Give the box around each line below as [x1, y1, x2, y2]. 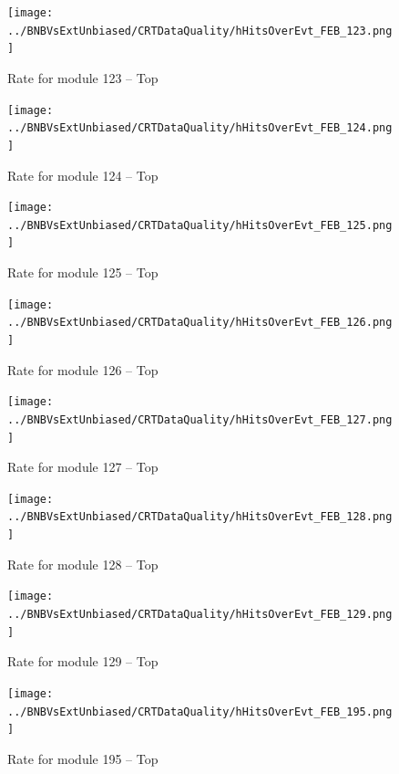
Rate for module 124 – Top [7, 165, 159, 184]
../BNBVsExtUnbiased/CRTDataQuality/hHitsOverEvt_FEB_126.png [7, 316, 393, 329]
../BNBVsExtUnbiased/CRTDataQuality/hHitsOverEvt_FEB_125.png [7, 218, 393, 232]
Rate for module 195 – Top [7, 748, 159, 768]
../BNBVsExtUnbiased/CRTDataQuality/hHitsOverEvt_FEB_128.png [7, 510, 393, 524]
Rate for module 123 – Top [7, 68, 159, 87]
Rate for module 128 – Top [7, 554, 159, 573]
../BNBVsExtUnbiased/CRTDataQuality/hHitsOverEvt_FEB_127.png [7, 413, 393, 426]
